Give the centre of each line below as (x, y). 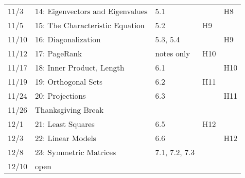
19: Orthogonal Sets (69, 81)
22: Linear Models (66, 138)
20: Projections (61, 96)
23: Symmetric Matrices (76, 152)
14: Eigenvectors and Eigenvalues (91, 11)
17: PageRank (59, 53)
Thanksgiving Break (69, 110)
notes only (173, 53)
